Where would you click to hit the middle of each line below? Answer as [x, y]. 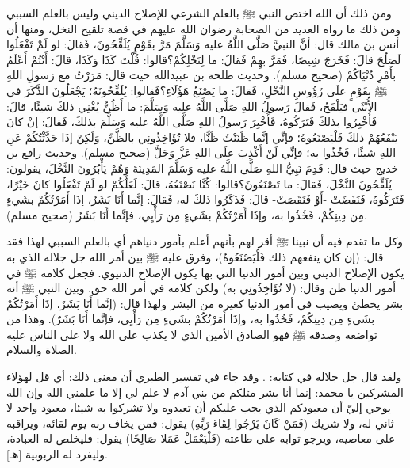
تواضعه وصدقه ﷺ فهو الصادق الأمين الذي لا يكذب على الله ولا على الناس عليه [192, 334]
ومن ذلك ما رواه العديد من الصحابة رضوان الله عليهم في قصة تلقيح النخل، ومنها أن [204, 28]
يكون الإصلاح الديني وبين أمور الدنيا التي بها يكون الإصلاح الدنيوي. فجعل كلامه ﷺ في [205, 272]
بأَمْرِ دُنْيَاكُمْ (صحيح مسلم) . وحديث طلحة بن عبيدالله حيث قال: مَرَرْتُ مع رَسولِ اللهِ [201, 75]
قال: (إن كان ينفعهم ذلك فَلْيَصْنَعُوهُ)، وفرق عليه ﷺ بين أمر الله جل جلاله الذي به [195, 256]
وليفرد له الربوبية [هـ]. [57, 454]
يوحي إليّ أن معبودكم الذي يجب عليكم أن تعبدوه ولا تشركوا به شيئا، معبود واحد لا [199, 407]
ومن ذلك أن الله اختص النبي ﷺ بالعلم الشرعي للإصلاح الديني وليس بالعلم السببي [199, 13]
